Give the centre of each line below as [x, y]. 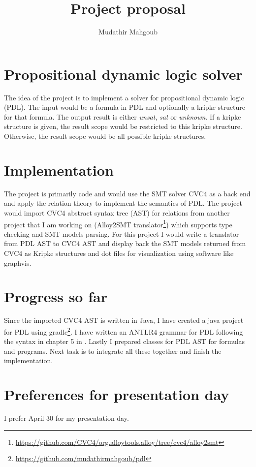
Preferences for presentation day [117, 394]
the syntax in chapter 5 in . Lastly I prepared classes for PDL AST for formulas [125, 341]
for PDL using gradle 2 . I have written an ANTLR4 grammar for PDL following [124, 331]
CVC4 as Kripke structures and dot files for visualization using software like [119, 253]
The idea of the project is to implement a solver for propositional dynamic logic [124, 97]
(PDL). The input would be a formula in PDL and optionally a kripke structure [125, 107]
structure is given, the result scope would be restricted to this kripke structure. [123, 126]
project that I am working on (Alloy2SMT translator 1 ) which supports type [118, 223]
